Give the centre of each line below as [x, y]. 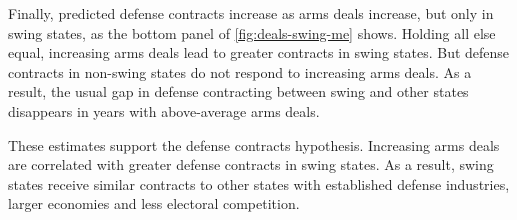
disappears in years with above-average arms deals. [164, 110]
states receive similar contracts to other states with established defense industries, [259, 183]
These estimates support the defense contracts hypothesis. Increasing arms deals [254, 144]
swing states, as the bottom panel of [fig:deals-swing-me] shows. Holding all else [252, 32]
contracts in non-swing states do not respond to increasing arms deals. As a [240, 71]
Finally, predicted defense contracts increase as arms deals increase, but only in [251, 13]
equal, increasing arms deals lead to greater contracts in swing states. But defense [259, 52]
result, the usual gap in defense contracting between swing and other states [238, 91]
